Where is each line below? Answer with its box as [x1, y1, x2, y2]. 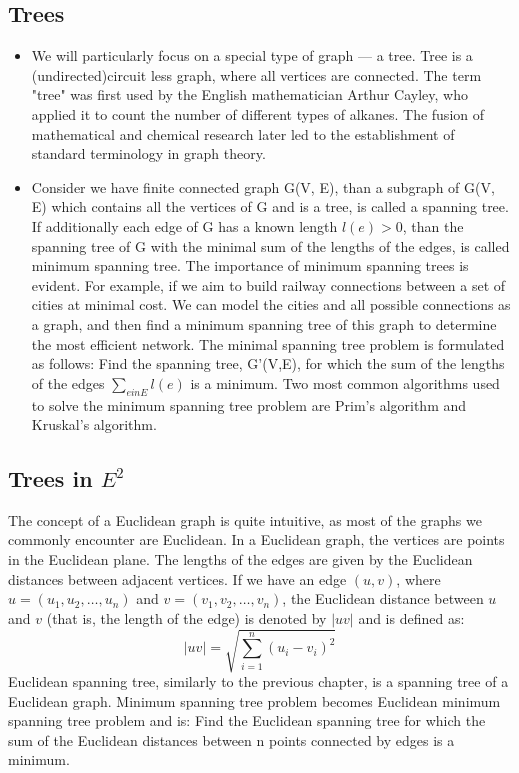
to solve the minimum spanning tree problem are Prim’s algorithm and [31, 394, 467, 415]
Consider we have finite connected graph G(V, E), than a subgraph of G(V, [31, 176, 495, 197]
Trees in [8, 463, 93, 494]
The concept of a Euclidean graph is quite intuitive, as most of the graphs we [8, 509, 482, 530]
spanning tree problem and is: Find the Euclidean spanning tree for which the [8, 710, 486, 731]
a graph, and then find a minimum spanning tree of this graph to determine [31, 313, 497, 334]
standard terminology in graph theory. [31, 143, 266, 164]
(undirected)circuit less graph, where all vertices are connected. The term [31, 64, 482, 85]
